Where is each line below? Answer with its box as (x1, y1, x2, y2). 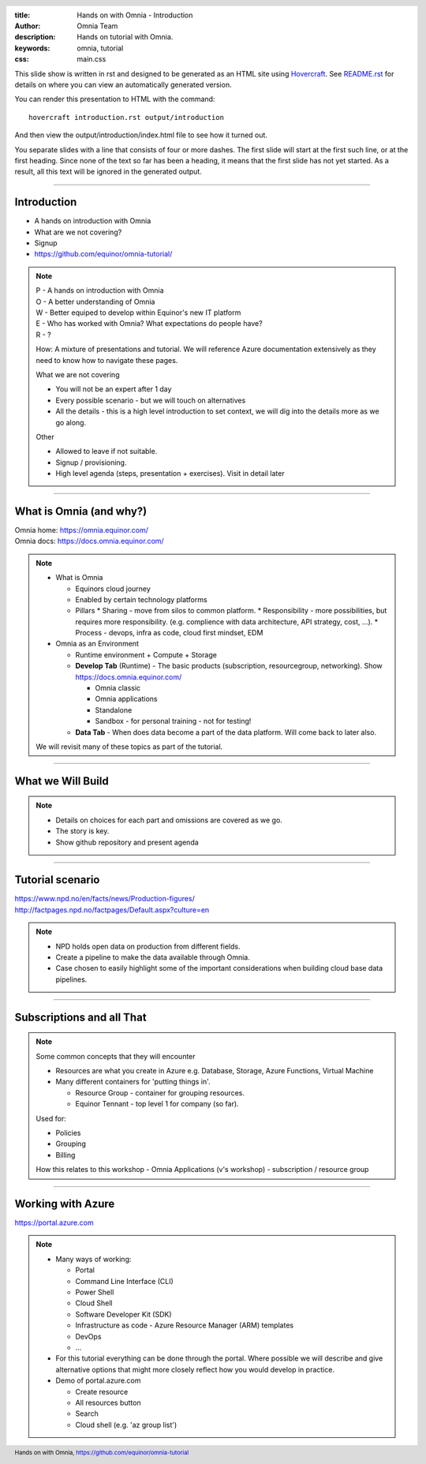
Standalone (95, 705, 133, 714)
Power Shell (75, 1287, 114, 1297)
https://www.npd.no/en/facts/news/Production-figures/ (14, 894, 195, 904)
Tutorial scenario (14, 873, 100, 887)
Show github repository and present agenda (55, 837, 199, 847)
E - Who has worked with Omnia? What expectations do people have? (35, 319, 263, 328)
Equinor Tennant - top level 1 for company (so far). (75, 1099, 240, 1109)
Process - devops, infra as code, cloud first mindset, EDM (75, 628, 263, 638)
